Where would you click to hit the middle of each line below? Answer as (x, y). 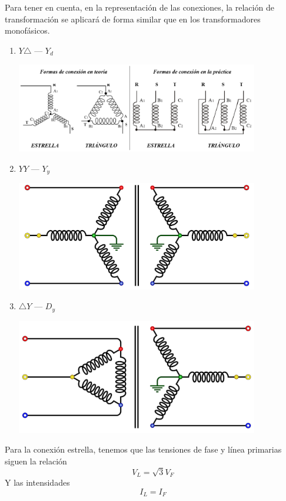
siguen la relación (36, 461)
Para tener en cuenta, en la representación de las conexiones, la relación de (139, 7)
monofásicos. (27, 30)
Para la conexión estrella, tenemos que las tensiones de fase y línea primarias (143, 449)
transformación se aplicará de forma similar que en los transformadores (133, 19)
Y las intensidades (37, 482)
